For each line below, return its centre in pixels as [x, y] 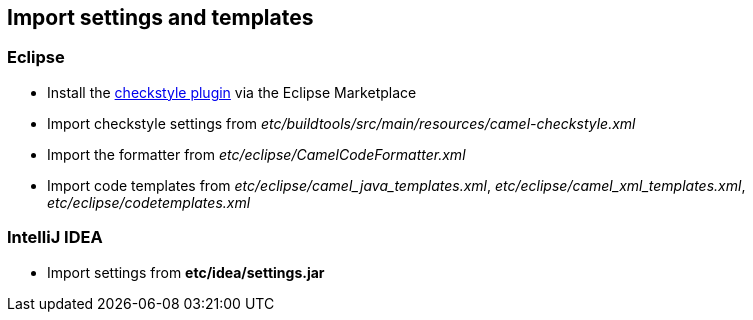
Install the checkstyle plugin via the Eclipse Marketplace [232, 92]
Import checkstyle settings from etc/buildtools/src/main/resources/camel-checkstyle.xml [341, 123]
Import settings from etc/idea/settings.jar [186, 272]
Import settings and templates [160, 17]
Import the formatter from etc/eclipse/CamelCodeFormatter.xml [256, 154]
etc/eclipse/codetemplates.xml [149, 202]
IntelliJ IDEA [55, 237]
